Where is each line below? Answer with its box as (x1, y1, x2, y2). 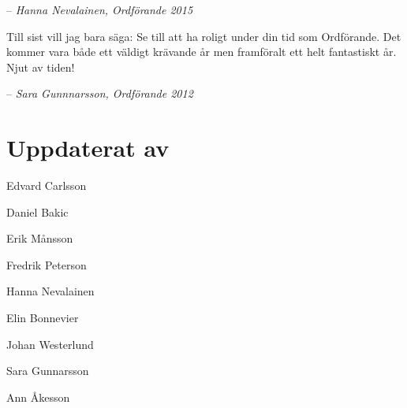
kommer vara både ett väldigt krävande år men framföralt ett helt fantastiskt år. (6, 43, 397, 60)
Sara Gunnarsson (6, 362, 89, 379)
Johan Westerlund (6, 336, 94, 352)
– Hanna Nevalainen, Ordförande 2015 (6, 2, 193, 17)
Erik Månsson (6, 230, 73, 247)
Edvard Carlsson (6, 177, 87, 194)
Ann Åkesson (6, 388, 70, 405)
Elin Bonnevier (6, 310, 79, 326)
